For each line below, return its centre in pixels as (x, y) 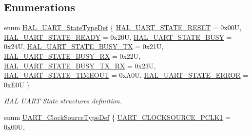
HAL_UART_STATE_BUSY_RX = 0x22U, (72, 56)
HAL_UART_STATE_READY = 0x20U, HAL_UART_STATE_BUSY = (118, 37)
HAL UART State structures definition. (63, 101)
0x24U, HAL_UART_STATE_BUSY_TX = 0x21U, (84, 46)
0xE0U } (17, 84)
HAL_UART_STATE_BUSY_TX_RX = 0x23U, (80, 65)
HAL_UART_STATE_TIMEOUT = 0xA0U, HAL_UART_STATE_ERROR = (126, 75)
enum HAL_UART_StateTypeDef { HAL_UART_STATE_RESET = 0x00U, (123, 27)
